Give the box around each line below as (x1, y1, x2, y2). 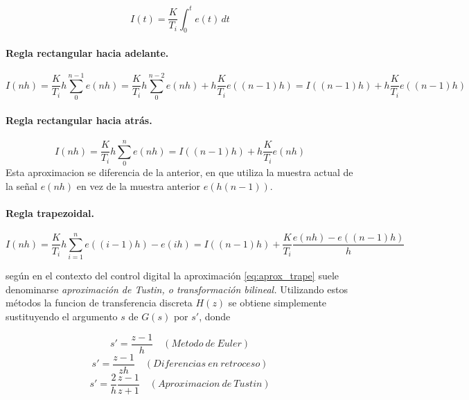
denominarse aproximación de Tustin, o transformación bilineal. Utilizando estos (6, 281, 348, 296)
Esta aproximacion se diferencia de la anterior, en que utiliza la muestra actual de (6, 165, 353, 180)
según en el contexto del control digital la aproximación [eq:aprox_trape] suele (6, 268, 339, 283)
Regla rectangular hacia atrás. (6, 112, 152, 127)
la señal (6, 178, 37, 193)
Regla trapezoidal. (6, 205, 95, 220)
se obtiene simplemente (228, 295, 327, 310)
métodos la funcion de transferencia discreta (6, 295, 193, 310)
